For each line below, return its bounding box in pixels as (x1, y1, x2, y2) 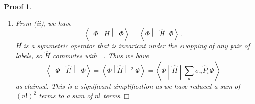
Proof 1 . (4, 1, 32, 11)
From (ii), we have (15, 18, 71, 28)
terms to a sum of (39, 90, 93, 101)
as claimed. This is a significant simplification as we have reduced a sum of (15, 81, 240, 91)
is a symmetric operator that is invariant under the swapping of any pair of (23, 41, 250, 51)
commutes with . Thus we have (52, 50, 149, 61)
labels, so (15, 50, 43, 61)
